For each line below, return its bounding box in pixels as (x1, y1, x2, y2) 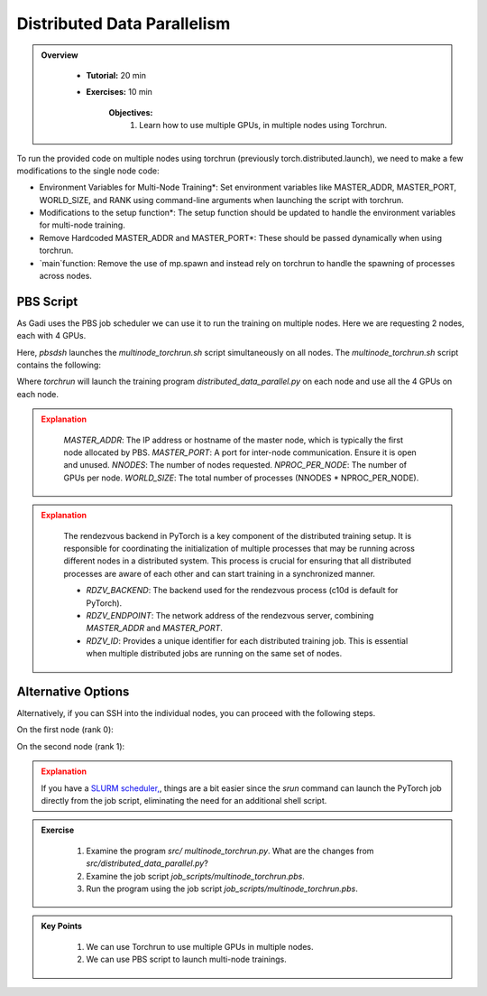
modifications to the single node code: (16, 165, 160, 176)
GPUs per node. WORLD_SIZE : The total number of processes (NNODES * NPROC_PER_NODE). (63, 472, 419, 483)
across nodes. (39, 271, 92, 282)
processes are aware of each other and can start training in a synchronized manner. (63, 568, 376, 579)
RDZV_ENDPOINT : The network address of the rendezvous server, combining (86, 610, 374, 620)
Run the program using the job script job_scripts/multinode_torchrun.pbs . (86, 883, 358, 894)
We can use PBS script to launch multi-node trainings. (86, 954, 288, 965)
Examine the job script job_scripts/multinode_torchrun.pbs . (86, 870, 306, 881)
